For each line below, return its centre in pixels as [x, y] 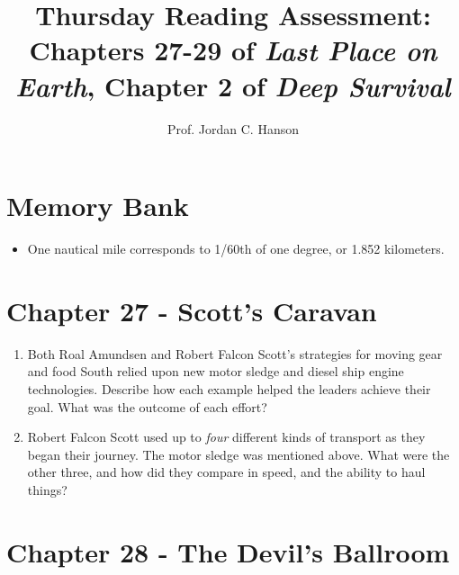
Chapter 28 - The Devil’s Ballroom [228, 551]
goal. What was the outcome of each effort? [147, 406]
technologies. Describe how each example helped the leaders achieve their [229, 388]
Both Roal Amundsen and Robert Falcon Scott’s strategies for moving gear [235, 353]
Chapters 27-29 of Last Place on [233, 50]
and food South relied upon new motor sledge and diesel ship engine [216, 371]
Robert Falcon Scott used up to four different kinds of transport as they [226, 437]
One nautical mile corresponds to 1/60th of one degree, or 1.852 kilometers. [236, 249]
